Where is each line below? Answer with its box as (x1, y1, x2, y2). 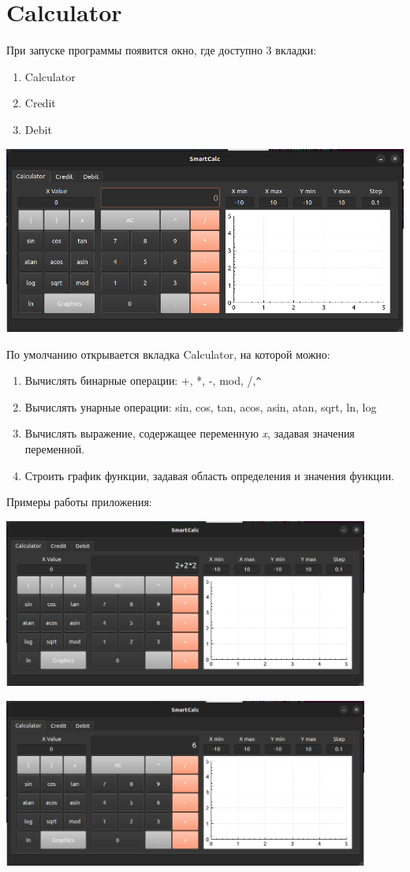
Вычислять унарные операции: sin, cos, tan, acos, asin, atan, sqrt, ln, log (24, 398, 377, 415)
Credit (24, 95, 56, 111)
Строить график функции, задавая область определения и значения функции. (24, 467, 394, 483)
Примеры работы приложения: (6, 494, 152, 510)
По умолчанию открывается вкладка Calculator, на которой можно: (6, 345, 330, 362)
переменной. (24, 441, 85, 457)
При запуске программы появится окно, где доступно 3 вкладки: (6, 42, 317, 58)
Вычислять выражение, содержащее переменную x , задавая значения (24, 425, 355, 442)
